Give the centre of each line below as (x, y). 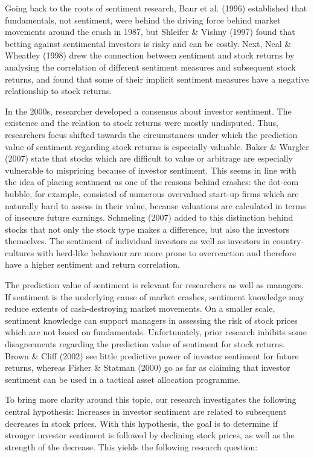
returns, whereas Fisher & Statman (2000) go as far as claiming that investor (148, 367)
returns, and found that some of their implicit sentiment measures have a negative (157, 79)
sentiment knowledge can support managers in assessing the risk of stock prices (151, 320)
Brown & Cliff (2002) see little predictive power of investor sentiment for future (152, 355)
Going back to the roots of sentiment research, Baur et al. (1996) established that (156, 8)
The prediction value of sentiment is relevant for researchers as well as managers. (155, 285)
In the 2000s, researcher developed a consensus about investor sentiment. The (148, 111)
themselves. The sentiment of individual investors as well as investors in (137, 241)
